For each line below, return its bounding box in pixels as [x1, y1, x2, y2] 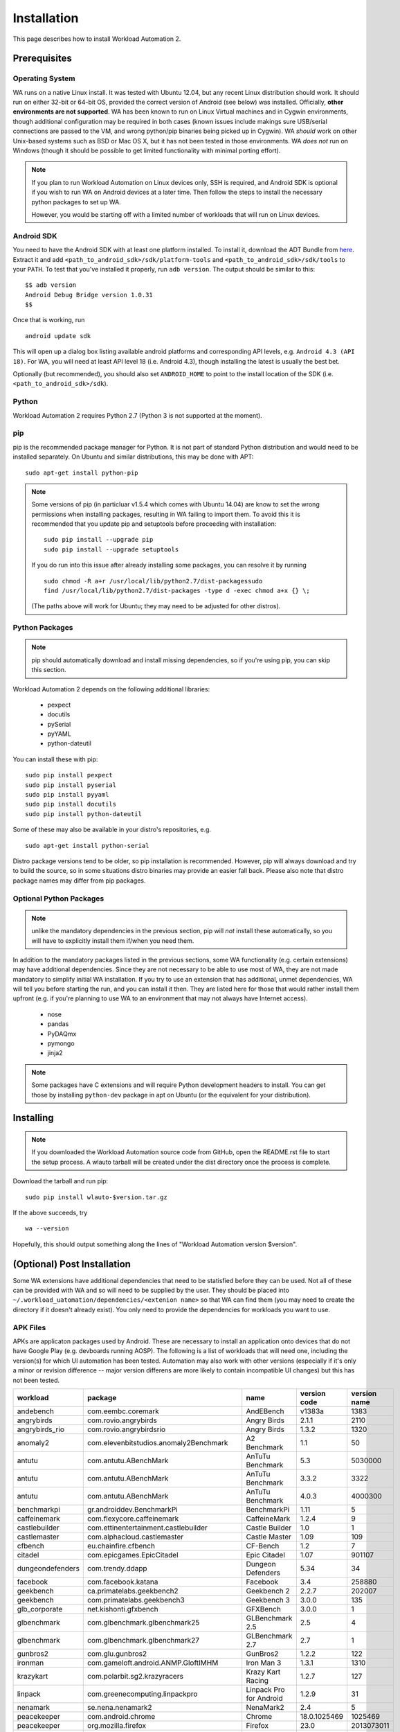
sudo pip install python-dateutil [25, 810, 142, 818]
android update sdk [25, 332, 91, 339]
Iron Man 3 [246, 1658, 282, 1668]
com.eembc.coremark [87, 1406, 159, 1416]
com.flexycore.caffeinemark [87, 1514, 179, 1523]
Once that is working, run [12, 316, 85, 324]
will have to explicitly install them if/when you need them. [31, 936, 194, 945]
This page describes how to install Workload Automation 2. [12, 35, 181, 43]
